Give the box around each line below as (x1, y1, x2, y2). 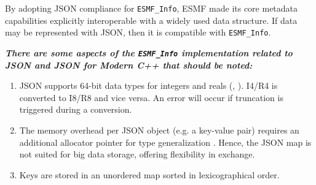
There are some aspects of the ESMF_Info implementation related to (5, 46, 293, 59)
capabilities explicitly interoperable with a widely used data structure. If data (5, 13, 298, 26)
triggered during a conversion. (19, 103, 132, 116)
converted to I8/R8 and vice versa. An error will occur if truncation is (19, 91, 283, 104)
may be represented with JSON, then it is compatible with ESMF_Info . (5, 26, 271, 39)
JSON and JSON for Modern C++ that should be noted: (5, 58, 253, 71)
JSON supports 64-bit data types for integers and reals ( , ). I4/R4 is (19, 79, 278, 92)
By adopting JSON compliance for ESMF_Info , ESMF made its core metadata (5, 2, 298, 14)
